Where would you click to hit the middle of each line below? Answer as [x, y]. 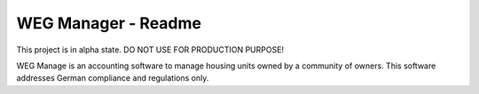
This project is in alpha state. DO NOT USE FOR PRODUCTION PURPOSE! [150, 50]
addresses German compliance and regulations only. [113, 78]
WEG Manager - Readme [109, 23]
